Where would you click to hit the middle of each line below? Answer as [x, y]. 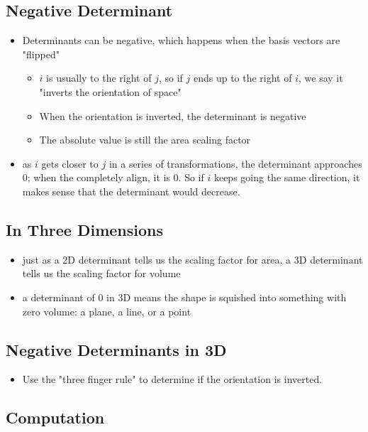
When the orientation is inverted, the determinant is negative [173, 115]
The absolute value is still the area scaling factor [145, 140]
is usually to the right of [99, 78]
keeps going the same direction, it [287, 177]
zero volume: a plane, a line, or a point [107, 311]
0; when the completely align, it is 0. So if [113, 177]
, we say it [321, 78]
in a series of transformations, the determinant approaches [235, 163]
